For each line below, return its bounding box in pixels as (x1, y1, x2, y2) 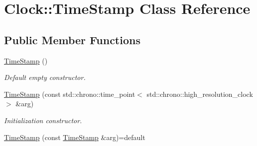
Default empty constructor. (4, 72, 86, 82)
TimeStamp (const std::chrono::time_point (4, 88, 135, 99)
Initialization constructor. (4, 115, 82, 125)
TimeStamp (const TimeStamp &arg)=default (4, 132, 145, 142)
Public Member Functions (4, 32, 140, 47)
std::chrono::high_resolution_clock (146, 88, 253, 99)
